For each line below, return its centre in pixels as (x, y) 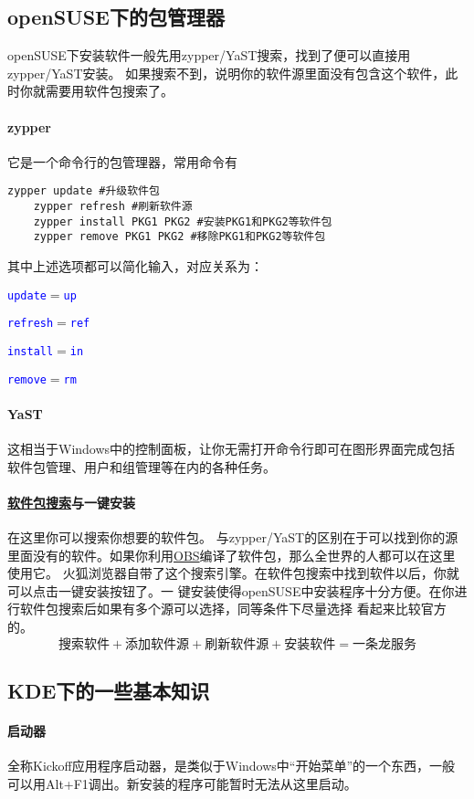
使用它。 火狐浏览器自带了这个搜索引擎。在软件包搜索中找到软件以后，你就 (233, 573)
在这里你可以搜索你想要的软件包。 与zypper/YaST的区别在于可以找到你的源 (233, 537)
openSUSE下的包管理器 (116, 17)
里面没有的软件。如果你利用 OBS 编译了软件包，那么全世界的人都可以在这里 (232, 555)
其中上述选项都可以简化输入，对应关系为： (135, 266)
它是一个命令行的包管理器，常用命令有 (122, 161)
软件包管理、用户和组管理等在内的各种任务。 (142, 466)
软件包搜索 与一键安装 (71, 502)
